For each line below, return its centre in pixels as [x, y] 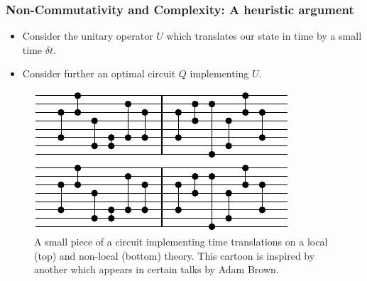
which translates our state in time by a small [264, 36]
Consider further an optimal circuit [99, 73]
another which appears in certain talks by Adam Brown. [157, 269]
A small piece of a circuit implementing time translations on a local [181, 242]
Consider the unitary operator [88, 36]
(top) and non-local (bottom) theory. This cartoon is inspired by [175, 255]
